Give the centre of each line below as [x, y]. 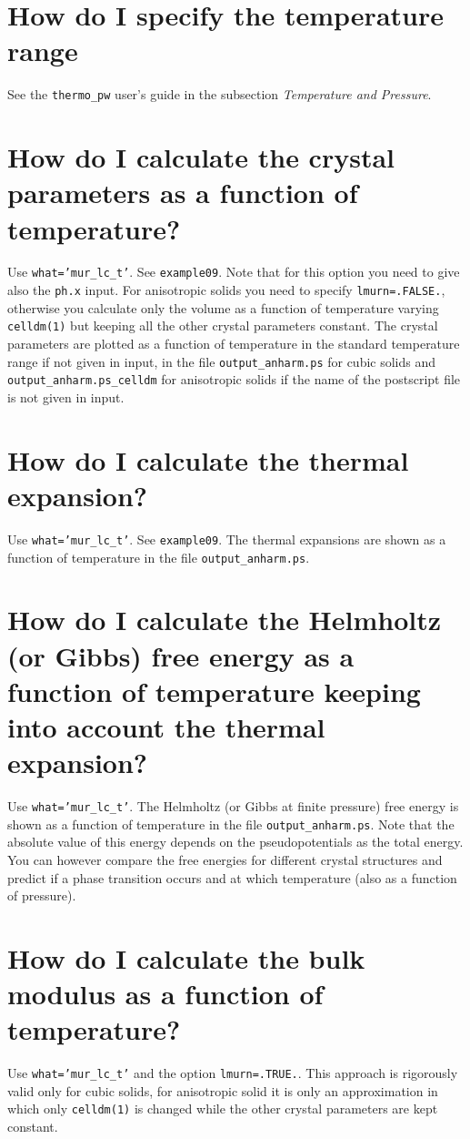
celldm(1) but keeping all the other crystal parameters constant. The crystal [223, 325]
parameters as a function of [183, 193]
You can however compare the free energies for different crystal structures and [225, 859]
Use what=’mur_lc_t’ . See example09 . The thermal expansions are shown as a [227, 539]
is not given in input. [66, 397]
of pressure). [42, 895]
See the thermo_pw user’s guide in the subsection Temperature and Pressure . [220, 94]
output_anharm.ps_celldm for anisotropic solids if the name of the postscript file [234, 379]
